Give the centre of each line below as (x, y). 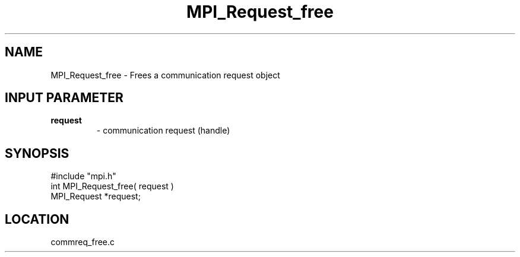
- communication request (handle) (163, 131)
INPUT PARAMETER (64, 98)
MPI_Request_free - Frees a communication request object (165, 75)
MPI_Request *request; (96, 196)
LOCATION (37, 219)
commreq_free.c (83, 242)
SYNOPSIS (37, 153)
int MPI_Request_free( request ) (112, 186)
